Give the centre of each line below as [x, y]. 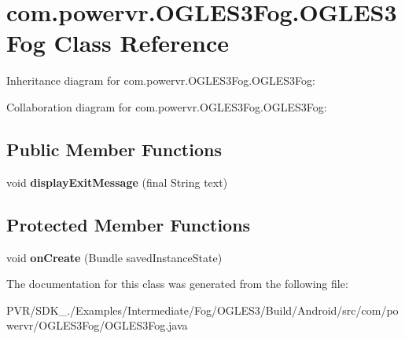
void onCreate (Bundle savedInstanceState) [114, 257]
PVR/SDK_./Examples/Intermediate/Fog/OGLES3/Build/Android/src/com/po [202, 310]
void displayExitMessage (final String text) [117, 182]
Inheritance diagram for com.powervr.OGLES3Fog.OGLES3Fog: [161, 80]
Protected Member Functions [129, 224]
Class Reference [141, 43]
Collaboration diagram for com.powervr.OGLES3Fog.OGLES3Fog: [167, 106]
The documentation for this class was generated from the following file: [177, 284]
